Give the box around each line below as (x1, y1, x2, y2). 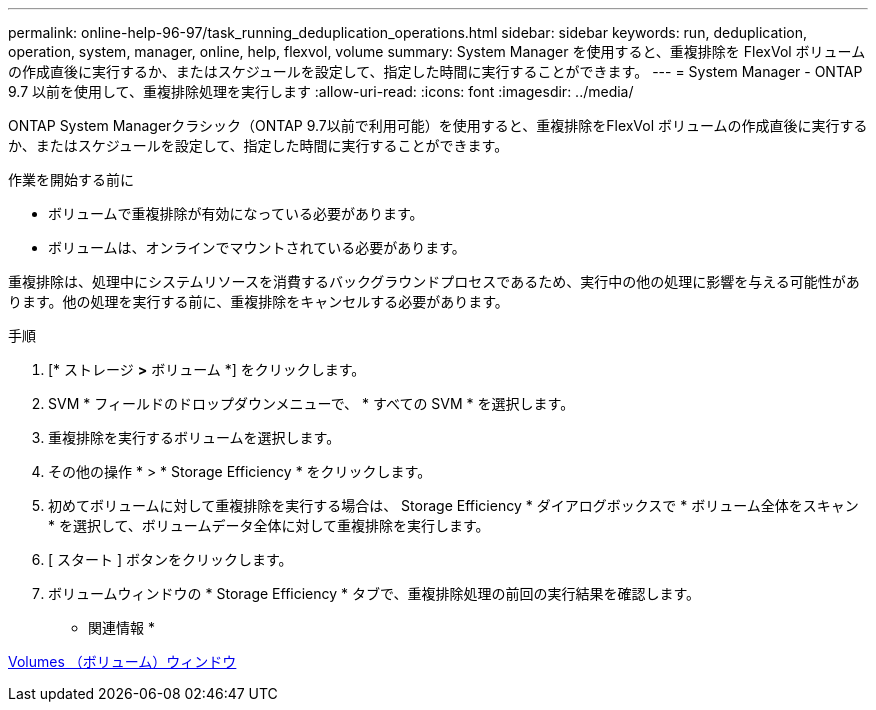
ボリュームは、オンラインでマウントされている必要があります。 (48, 239, 466, 256)
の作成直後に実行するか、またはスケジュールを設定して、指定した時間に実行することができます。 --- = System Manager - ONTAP (8, 63, 863, 80)
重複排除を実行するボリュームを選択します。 (48, 429, 341, 446)
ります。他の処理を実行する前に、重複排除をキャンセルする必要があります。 (8, 293, 509, 310)
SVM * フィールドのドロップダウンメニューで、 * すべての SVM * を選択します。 (48, 395, 575, 412)
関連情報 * (88, 619, 155, 636)
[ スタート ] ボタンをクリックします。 (48, 551, 293, 568)
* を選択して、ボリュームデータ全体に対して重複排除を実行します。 (48, 517, 490, 534)
